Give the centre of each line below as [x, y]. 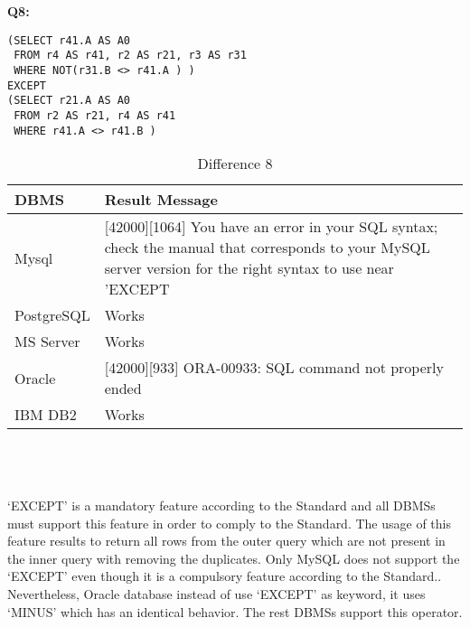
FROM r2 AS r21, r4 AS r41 [95, 115]
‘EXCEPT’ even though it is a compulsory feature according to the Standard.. [225, 576]
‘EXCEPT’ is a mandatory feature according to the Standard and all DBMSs [221, 505]
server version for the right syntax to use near [249, 268]
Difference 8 [235, 164]
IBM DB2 [46, 415]
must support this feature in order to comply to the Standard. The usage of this [229, 523]
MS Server [47, 342]
